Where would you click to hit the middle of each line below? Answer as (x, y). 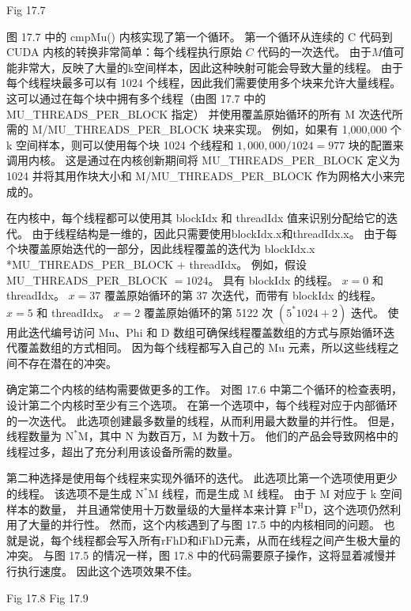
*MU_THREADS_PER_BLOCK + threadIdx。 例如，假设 (157, 264)
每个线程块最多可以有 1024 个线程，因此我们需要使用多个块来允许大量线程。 (204, 83)
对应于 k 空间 (368, 494)
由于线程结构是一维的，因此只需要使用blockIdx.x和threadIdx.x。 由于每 (215, 233)
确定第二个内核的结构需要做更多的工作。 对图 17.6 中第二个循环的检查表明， (204, 389)
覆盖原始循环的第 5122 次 (208, 312)
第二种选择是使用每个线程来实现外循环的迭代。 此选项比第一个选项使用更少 (202, 478)
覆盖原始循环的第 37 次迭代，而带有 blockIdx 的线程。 (243, 295)
